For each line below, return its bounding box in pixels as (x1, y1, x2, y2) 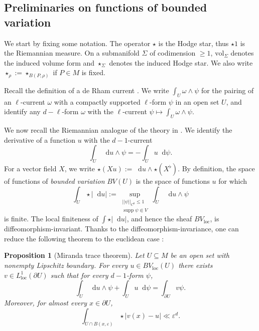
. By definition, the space (178, 163, 255, 174)
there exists (178, 260, 213, 270)
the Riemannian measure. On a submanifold (4, 48, 140, 58)
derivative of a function (4, 134, 76, 145)
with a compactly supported (54, 96, 141, 107)
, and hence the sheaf (126, 213, 192, 224)
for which (218, 176, 247, 186)
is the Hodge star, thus (158, 38, 229, 48)
